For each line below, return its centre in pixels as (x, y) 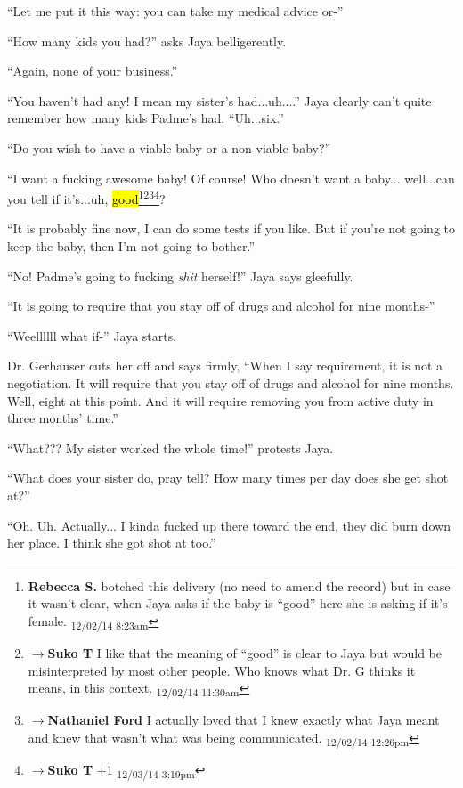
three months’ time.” (63, 418)
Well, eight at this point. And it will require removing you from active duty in (220, 400)
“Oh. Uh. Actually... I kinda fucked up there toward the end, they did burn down (229, 525)
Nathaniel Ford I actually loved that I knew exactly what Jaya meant (244, 720)
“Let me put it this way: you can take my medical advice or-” (175, 11)
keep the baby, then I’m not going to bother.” (131, 246)
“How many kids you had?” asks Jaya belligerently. (147, 41)
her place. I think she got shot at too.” (112, 543)
